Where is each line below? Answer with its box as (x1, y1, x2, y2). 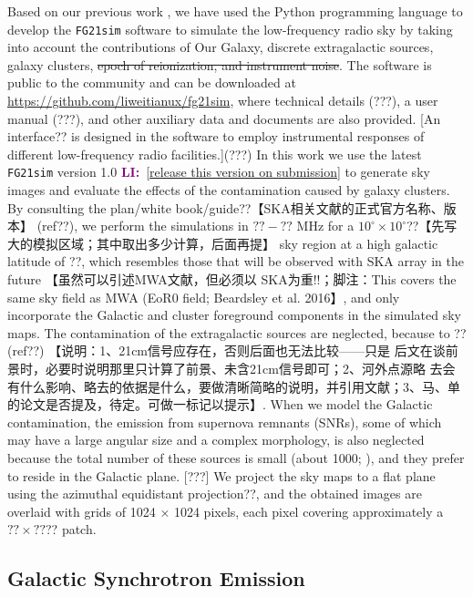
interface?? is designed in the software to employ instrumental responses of (7, 127, 425, 146)
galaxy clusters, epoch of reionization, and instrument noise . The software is (7, 55, 432, 74)
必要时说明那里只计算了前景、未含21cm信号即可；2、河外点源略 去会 (45, 359, 456, 377)
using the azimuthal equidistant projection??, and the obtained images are (7, 484, 422, 503)
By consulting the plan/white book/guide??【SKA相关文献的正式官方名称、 (7, 198, 444, 217)
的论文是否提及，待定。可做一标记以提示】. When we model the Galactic (7, 395, 433, 414)
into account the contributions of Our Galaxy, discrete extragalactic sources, (7, 37, 434, 57)
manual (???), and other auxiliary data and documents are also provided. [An (7, 108, 441, 128)
